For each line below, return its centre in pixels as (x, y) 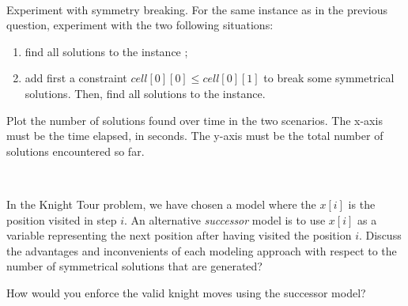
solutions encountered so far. (76, 151)
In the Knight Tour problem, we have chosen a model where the (161, 204)
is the (362, 204)
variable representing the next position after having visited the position (179, 235)
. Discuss (380, 235)
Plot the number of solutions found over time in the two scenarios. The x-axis (195, 120)
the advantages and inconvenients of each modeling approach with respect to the (202, 250)
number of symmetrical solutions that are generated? (134, 266)
